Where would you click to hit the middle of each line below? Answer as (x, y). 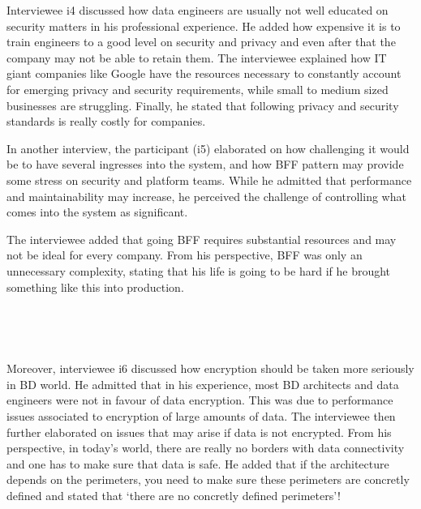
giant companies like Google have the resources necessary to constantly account (204, 73)
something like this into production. (95, 287)
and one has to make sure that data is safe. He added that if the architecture (198, 463)
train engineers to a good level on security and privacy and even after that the (201, 42)
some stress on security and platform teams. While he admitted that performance (209, 180)
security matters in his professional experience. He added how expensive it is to (204, 26)
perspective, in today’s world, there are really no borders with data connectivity (206, 448)
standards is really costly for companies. (106, 121)
